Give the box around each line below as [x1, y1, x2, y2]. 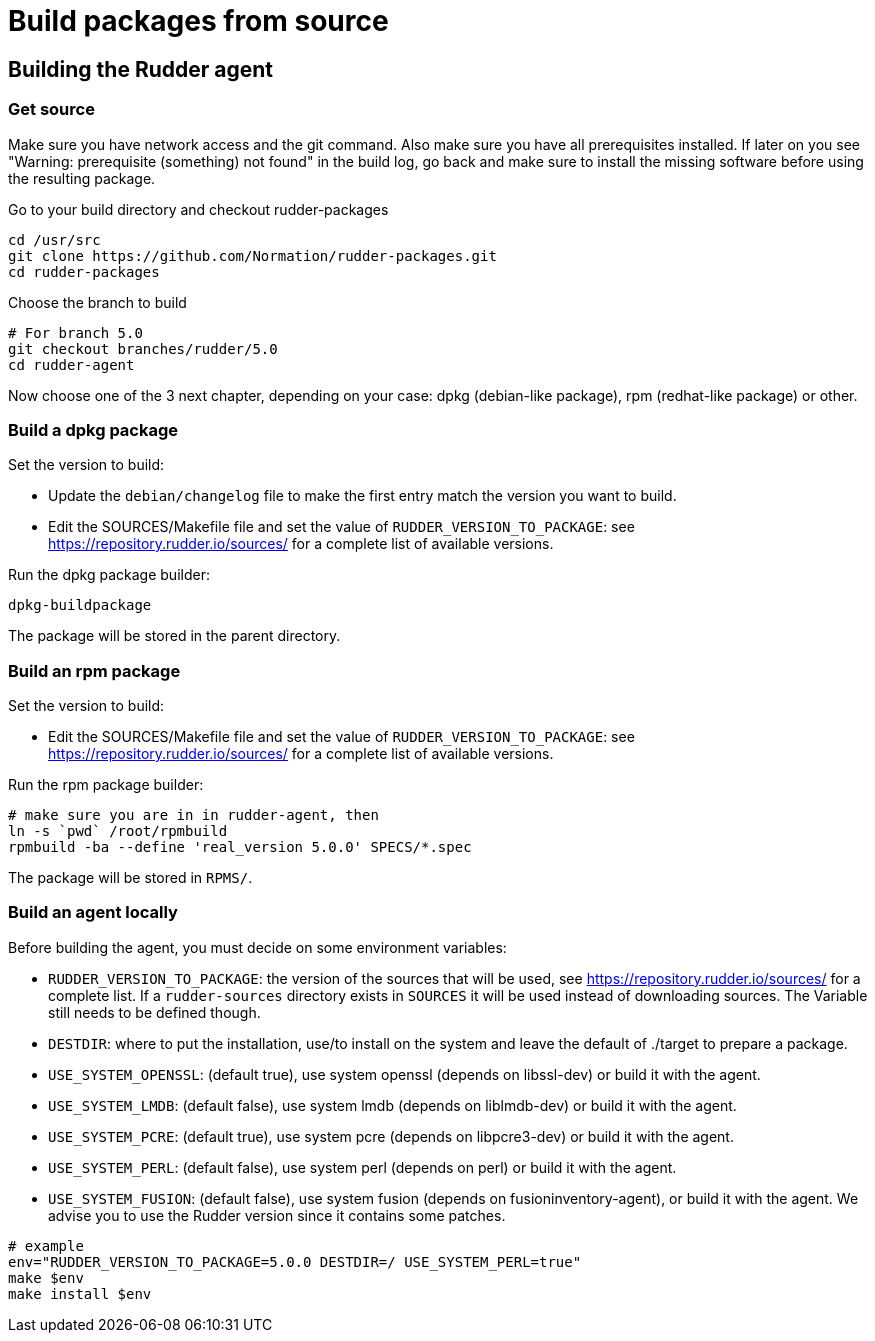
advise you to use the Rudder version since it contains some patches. [48, 1206, 506, 1224]
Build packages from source [8, 4, 389, 38]
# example [8, 1237, 84, 1254]
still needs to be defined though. [48, 1003, 261, 1021]
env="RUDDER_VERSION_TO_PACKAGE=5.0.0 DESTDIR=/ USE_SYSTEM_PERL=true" [8, 1253, 582, 1270]
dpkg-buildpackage [8, 597, 152, 614]
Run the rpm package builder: [8, 776, 204, 794]
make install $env [8, 1285, 152, 1302]
